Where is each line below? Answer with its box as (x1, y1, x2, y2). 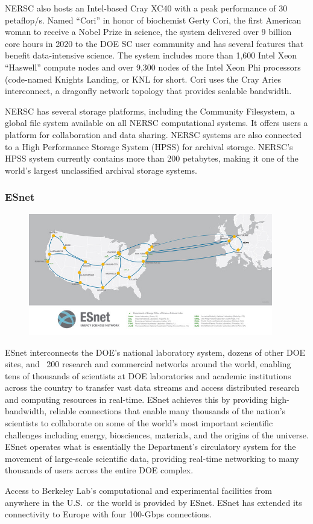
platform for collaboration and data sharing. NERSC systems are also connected (5, 128, 302, 140)
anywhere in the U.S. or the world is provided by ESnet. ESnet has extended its (5, 496, 302, 508)
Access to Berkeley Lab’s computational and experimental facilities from (5, 484, 272, 497)
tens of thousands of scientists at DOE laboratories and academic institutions (5, 369, 291, 382)
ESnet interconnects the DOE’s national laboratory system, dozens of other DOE (5, 346, 306, 358)
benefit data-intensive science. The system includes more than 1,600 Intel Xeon (5, 49, 297, 62)
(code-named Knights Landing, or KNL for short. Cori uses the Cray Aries (5, 72, 281, 85)
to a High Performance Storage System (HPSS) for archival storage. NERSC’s (5, 140, 293, 153)
